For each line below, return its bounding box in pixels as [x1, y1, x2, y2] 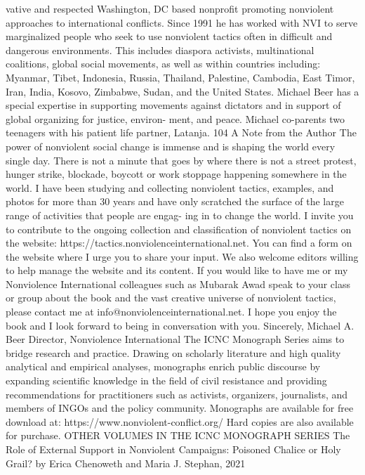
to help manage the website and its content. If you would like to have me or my [6, 263, 348, 278]
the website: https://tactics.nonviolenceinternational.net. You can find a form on [6, 235, 352, 250]
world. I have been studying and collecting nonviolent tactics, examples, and [6, 180, 334, 195]
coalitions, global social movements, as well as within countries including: [6, 56, 321, 71]
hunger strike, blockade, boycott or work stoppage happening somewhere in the [6, 167, 347, 181]
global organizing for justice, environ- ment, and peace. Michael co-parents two [6, 111, 345, 126]
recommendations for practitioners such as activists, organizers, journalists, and [6, 386, 348, 401]
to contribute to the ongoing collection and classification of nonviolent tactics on [6, 221, 352, 236]
